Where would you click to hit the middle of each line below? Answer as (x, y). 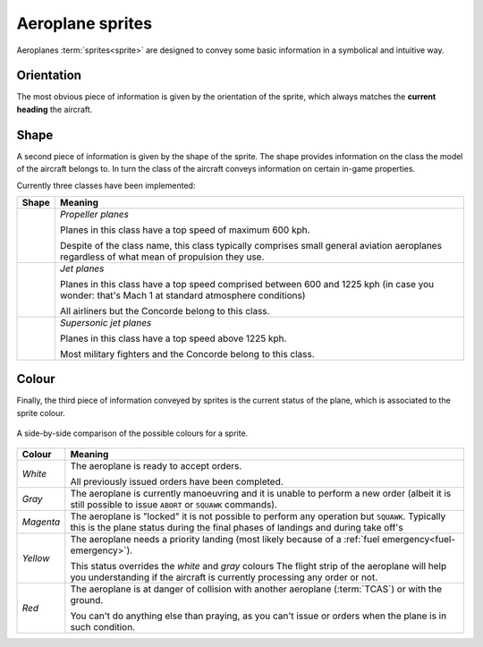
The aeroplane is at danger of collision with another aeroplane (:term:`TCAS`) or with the (256, 589)
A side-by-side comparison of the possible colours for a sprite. (132, 433)
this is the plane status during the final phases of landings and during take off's (237, 527)
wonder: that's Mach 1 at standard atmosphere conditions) (182, 295)
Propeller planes (94, 214)
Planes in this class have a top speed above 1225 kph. (173, 338)
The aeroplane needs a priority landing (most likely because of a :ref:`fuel (225, 539)
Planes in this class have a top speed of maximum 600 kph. (185, 230)
